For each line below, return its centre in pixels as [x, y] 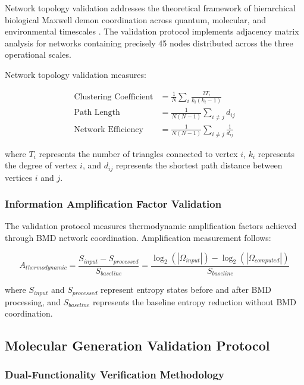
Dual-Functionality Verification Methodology [115, 375]
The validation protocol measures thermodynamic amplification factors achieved [151, 226]
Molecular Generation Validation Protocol [137, 345]
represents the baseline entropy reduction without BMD [194, 301]
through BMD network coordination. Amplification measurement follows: [138, 237]
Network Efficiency [109, 129]
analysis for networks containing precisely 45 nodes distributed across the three [149, 43]
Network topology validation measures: [76, 74]
